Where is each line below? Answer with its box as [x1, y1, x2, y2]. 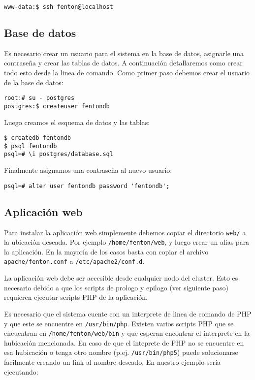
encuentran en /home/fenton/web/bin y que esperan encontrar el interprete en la [4, 328, 250, 338]
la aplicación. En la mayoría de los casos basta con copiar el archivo [4, 246, 209, 256]
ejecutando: [4, 366, 38, 377]
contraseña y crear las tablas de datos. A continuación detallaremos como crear [4, 58, 243, 68]
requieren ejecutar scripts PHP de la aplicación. [4, 292, 148, 302]
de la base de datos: [4, 77, 64, 87]
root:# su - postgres [4, 95, 75, 102]
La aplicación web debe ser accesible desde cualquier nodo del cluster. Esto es [4, 273, 238, 283]
